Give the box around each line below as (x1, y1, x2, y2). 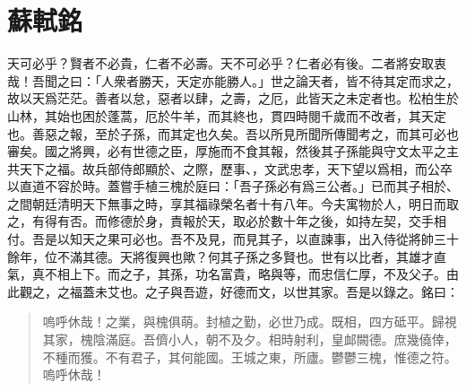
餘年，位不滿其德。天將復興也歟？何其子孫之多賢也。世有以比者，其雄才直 (7, 247, 446, 265)
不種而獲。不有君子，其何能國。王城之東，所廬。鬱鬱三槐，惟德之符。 (42, 347, 457, 366)
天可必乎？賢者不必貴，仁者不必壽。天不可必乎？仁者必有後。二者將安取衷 (7, 54, 446, 73)
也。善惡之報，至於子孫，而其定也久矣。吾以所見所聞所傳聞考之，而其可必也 (7, 124, 459, 143)
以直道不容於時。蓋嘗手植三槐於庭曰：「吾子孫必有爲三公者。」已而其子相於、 (7, 177, 459, 195)
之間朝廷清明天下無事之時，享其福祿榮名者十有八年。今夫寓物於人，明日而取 (7, 194, 459, 213)
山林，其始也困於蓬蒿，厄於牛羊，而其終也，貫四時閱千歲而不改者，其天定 (7, 106, 446, 125)
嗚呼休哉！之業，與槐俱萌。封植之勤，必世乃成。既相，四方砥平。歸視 (42, 312, 457, 331)
